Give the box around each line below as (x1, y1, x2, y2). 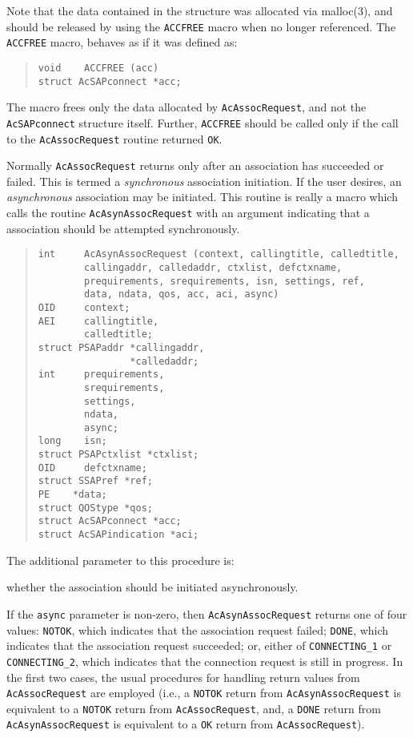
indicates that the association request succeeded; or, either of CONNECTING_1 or (6, 637, 392, 654)
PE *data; (38, 489, 107, 501)
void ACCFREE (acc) (38, 62, 159, 74)
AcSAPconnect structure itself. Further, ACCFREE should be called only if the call (6, 114, 399, 131)
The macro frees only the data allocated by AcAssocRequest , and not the (6, 99, 367, 115)
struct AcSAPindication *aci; (38, 529, 199, 541)
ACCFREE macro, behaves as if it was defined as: (6, 34, 238, 50)
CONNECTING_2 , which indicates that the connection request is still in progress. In (6, 652, 403, 669)
